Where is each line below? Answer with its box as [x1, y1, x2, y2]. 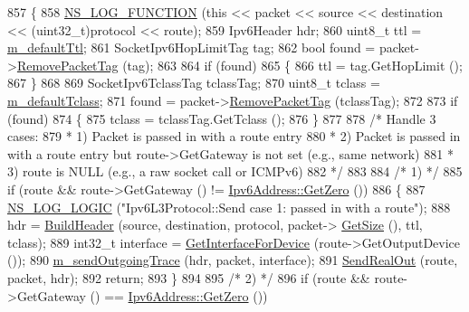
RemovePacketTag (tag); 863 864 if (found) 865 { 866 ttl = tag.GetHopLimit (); [16, 55, 463, 74]
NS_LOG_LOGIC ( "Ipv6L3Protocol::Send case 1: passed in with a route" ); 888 [7, 197, 451, 216]
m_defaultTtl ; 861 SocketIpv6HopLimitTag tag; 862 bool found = [7, 38, 376, 57]
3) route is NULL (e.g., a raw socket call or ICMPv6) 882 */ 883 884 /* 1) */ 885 [7, 162, 463, 181]
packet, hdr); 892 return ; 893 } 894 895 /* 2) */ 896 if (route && [7, 268, 370, 287]
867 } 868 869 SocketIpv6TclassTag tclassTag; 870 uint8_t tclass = [7, 73, 380, 92]
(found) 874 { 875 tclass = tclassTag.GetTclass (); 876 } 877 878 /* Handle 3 [7, 109, 436, 128]
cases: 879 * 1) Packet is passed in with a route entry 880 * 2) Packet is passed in [7, 127, 461, 146]
